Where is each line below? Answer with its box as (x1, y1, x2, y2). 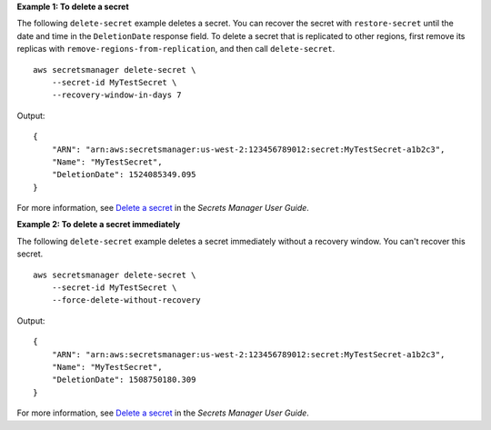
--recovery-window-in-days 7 (51, 90, 182, 100)
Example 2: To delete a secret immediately (16, 219, 181, 230)
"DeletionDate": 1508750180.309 (51, 375, 196, 385)
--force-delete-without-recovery (51, 295, 202, 305)
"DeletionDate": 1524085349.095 (51, 169, 196, 180)
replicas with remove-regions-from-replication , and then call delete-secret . (16, 44, 336, 55)
